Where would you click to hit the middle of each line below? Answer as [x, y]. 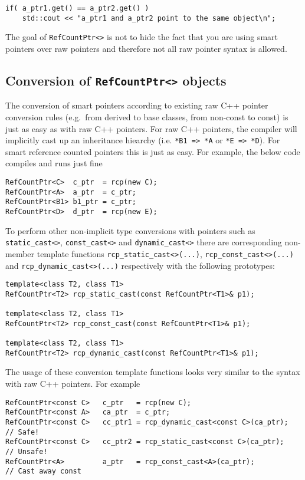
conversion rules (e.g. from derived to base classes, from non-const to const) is [147, 116]
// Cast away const [43, 471]
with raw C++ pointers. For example [73, 383]
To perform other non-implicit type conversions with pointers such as [130, 230]
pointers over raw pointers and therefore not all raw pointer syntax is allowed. [146, 48]
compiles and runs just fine [54, 163]
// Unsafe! [27, 451]
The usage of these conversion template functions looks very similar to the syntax [153, 372]
